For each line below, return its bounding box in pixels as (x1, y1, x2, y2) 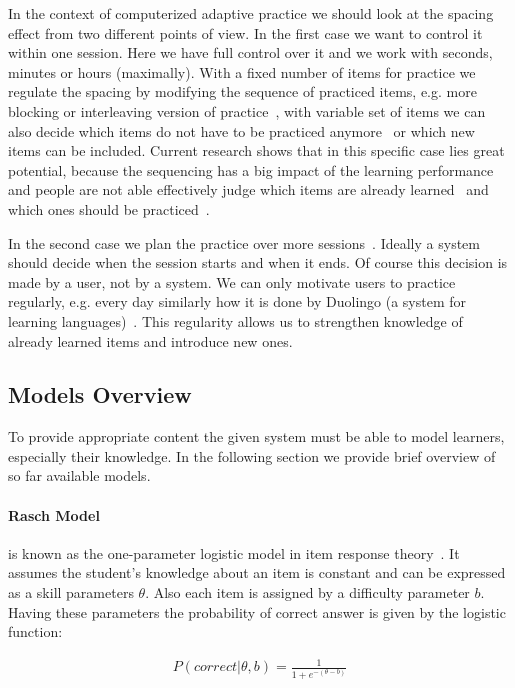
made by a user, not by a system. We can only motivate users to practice (8, 271, 456, 292)
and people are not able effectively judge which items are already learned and (8, 179, 489, 200)
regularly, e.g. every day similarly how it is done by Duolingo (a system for (8, 291, 467, 312)
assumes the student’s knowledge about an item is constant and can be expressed (8, 562, 506, 583)
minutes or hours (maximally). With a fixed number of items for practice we (8, 61, 476, 82)
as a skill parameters (8, 582, 134, 603)
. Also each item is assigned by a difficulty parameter (145, 582, 470, 603)
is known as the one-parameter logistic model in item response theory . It (8, 542, 460, 563)
